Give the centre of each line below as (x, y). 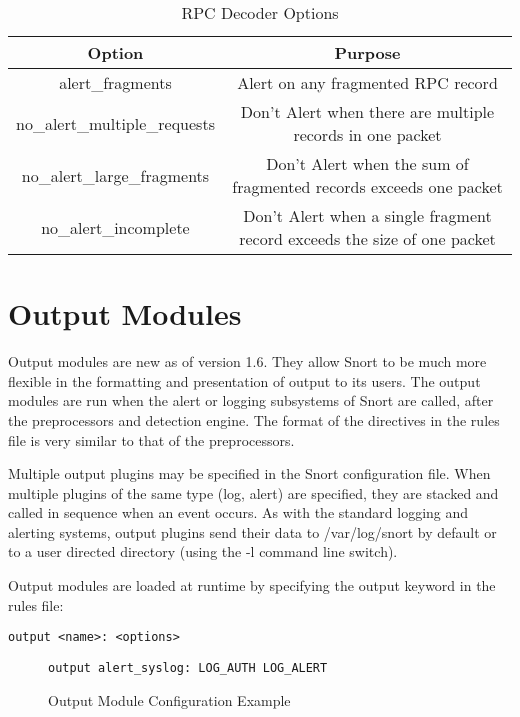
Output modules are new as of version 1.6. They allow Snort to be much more (247, 361)
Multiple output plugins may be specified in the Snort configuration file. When (249, 473)
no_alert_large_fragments (115, 175)
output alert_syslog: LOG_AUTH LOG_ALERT (188, 667)
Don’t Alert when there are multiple (367, 111)
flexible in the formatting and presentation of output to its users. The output (244, 380)
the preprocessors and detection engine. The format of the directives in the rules (254, 419)
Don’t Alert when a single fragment (367, 215)
